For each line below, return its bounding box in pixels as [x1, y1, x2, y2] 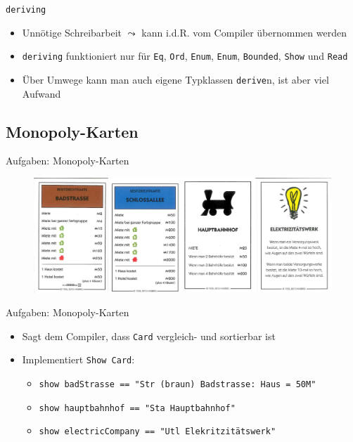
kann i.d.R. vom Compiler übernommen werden [141, 25, 347, 39]
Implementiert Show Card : [22, 352, 135, 367]
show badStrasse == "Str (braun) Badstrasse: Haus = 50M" [39, 379, 316, 389]
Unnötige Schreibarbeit [22, 25, 122, 39]
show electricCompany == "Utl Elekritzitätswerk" [39, 427, 276, 437]
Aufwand [22, 86, 61, 100]
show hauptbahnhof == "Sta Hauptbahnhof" [39, 403, 236, 413]
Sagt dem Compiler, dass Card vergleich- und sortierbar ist [22, 328, 276, 343]
